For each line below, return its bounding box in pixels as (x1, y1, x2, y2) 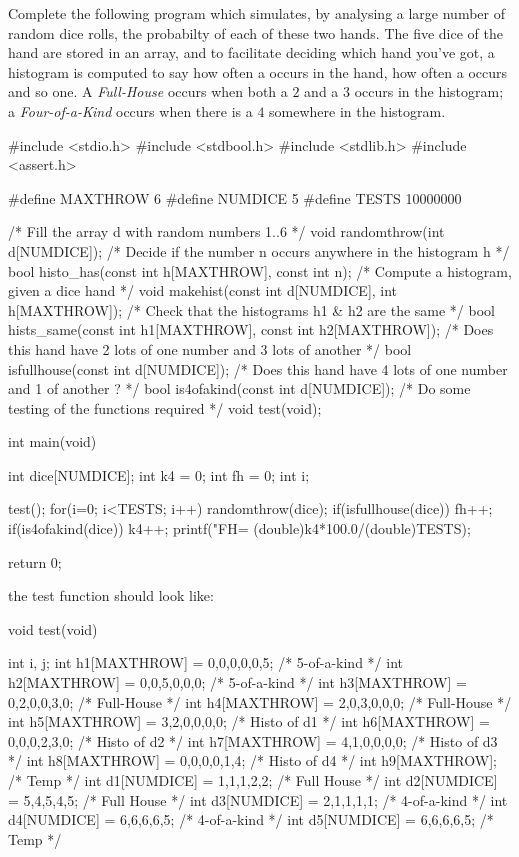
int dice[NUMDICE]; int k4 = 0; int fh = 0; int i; (8, 464, 310, 485)
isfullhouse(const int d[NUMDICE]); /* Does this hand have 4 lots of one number (8, 358, 508, 379)
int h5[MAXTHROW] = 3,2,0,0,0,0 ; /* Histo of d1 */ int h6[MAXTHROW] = (8, 711, 490, 732)
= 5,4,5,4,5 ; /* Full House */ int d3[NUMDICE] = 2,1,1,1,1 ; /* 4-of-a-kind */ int (8, 789, 508, 810)
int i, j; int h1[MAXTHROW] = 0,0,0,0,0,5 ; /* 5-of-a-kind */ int (8, 652, 403, 673)
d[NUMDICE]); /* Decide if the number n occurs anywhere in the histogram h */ (8, 240, 510, 261)
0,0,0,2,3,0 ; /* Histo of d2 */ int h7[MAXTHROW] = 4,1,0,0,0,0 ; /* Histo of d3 (8, 730, 498, 751)
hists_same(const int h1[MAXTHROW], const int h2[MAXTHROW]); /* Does (8, 319, 494, 340)
